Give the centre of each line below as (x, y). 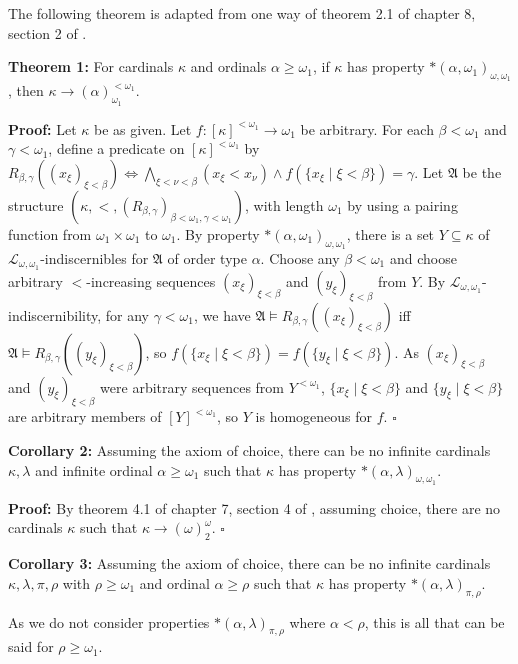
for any (127, 314)
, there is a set (390, 233)
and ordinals (228, 66)
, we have (222, 314)
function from (50, 233)
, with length (284, 204)
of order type (207, 257)
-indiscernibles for (94, 257)
